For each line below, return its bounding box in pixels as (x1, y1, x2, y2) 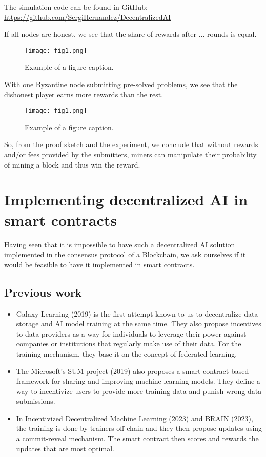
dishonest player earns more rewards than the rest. (4, 89, 163, 99)
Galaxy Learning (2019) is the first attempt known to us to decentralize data (16, 308, 258, 319)
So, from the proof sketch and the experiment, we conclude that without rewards (4, 139, 258, 150)
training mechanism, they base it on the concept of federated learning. (16, 348, 237, 359)
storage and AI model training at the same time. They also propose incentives (16, 318, 261, 329)
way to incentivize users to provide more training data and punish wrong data (16, 385, 262, 396)
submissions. (16, 396, 55, 406)
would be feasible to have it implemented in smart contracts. (4, 259, 195, 269)
